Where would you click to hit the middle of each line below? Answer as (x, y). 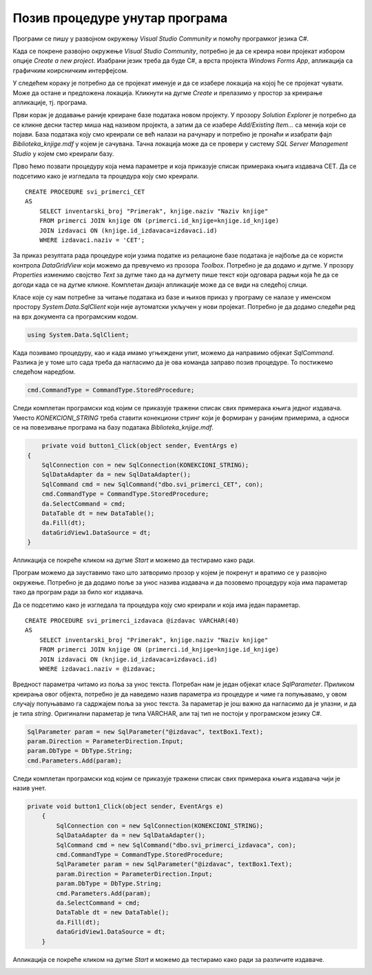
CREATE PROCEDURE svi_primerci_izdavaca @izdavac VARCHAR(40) (132, 621)
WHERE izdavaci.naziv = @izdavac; (97, 669)
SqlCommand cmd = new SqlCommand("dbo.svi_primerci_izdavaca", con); (176, 845)
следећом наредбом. (44, 372)
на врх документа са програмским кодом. (75, 316)
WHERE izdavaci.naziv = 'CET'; (92, 240)
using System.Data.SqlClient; (78, 335)
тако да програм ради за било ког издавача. (78, 592)
